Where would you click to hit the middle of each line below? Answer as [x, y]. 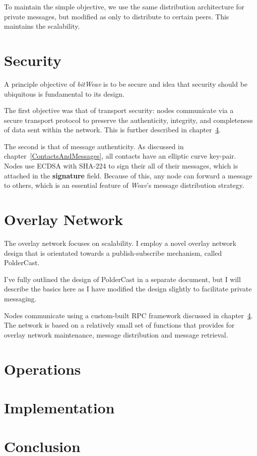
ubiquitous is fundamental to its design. [64, 93]
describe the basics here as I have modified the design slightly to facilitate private [128, 289]
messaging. [20, 298]
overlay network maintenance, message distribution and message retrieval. [116, 334]
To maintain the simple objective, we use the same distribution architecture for [124, 6]
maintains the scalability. [42, 26]
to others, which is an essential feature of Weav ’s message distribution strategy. [124, 185]
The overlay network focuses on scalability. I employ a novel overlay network [120, 243]
